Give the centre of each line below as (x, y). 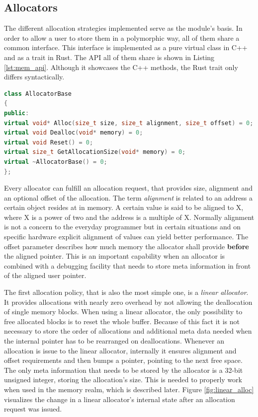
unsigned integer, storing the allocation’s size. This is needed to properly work (123, 380)
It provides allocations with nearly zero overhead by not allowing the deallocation (128, 302)
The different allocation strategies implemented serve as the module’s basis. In (123, 28)
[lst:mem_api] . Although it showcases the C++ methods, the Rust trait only (121, 67)
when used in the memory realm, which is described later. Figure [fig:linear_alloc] (129, 389)
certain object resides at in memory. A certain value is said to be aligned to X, (124, 207)
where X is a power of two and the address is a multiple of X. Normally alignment (129, 217)
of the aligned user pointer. (45, 275)
